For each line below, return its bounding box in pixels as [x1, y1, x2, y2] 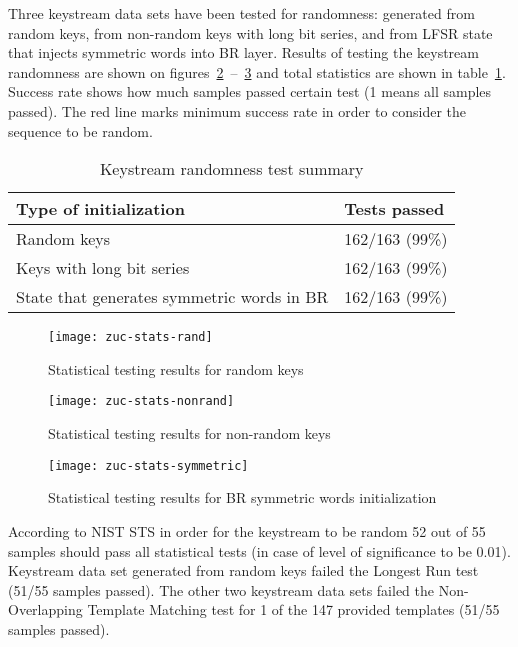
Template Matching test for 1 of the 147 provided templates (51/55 [87, 599, 500, 620]
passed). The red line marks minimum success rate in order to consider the [8, 100, 467, 121]
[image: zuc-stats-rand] [48, 330, 213, 345]
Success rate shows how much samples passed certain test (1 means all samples [8, 81, 492, 102]
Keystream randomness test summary [99, 157, 364, 181]
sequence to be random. [8, 120, 153, 141]
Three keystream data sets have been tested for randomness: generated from [8, 3, 475, 23]
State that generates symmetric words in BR [16, 285, 329, 309]
